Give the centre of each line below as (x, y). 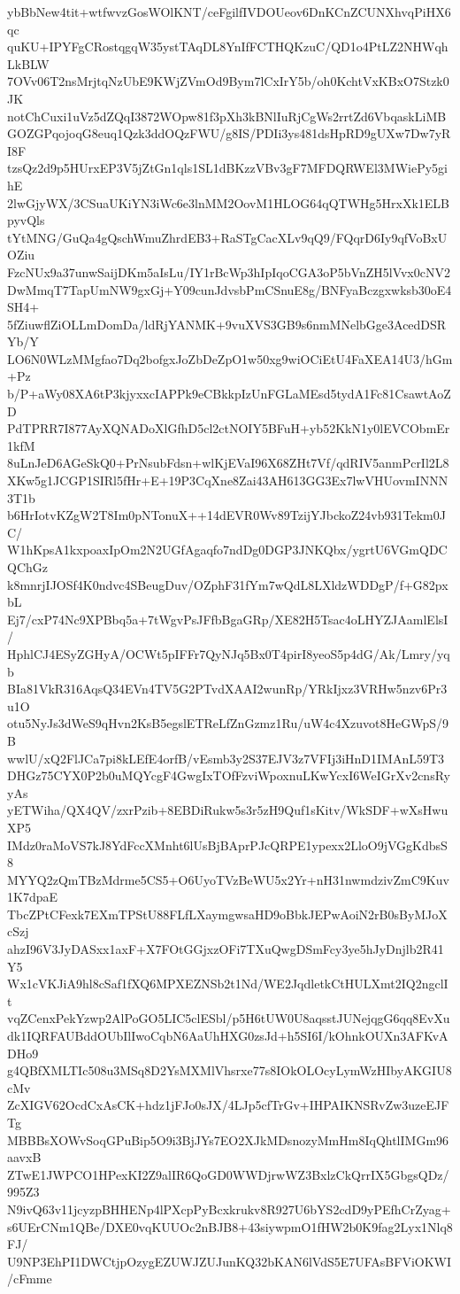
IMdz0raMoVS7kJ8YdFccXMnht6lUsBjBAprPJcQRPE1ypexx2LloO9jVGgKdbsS (227, 845)
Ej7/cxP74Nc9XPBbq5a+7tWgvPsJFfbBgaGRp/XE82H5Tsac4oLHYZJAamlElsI (228, 619)
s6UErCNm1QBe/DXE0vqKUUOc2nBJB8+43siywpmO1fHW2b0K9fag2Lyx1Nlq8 (230, 1226)
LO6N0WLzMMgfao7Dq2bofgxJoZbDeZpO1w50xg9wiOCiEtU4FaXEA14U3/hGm (230, 358)
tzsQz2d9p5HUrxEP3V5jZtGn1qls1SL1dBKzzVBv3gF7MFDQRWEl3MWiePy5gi (227, 168)
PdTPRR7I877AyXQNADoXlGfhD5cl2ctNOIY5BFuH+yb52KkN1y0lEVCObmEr (229, 428)
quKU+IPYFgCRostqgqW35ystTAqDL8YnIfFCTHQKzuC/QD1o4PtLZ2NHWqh (228, 46)
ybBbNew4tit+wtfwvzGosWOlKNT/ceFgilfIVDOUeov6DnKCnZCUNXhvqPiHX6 (229, 12)
